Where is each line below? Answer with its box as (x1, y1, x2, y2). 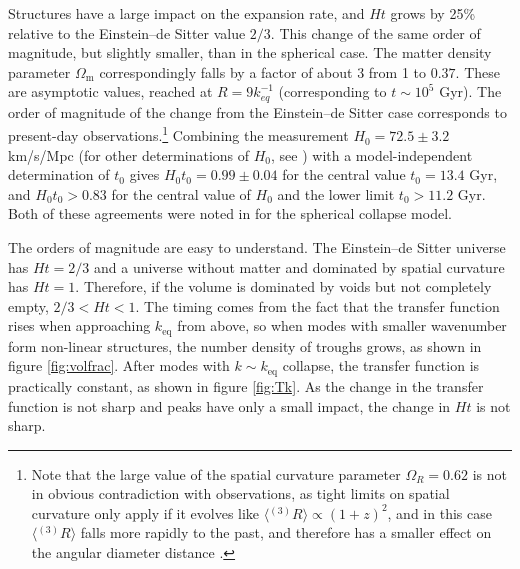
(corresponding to (278, 81, 387, 102)
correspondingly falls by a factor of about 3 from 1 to (99, 61, 427, 82)
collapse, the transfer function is (282, 355, 480, 376)
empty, (8, 295, 49, 316)
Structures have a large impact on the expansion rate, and (8, 3, 365, 23)
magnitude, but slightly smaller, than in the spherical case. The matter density (8, 42, 492, 63)
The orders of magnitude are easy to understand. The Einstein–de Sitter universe (8, 237, 506, 258)
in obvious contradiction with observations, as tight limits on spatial (31, 483, 450, 504)
